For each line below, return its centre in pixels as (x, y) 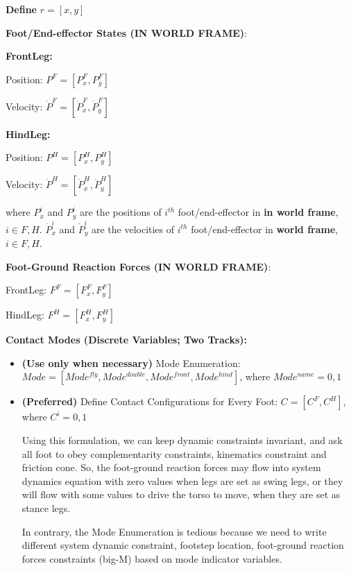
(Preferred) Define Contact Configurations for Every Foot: (150, 401)
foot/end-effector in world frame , (265, 229)
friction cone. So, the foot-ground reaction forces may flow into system (171, 467)
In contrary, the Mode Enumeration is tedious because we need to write (174, 531)
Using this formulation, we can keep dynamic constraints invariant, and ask (182, 440)
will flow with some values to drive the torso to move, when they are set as (181, 494)
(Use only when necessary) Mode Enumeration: (131, 363)
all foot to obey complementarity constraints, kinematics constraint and (174, 453)
